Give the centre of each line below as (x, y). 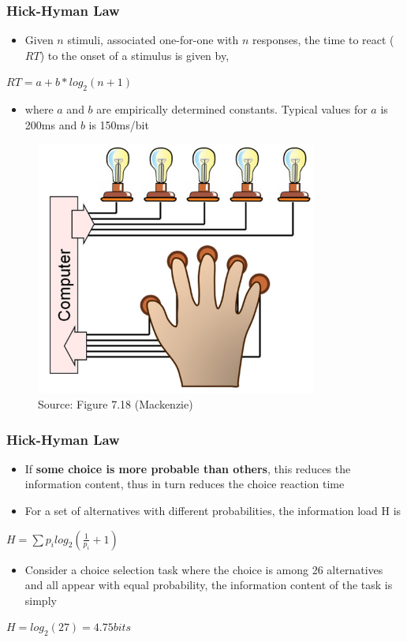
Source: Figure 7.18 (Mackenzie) (116, 403)
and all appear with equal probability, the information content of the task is (209, 585)
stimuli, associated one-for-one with (153, 40)
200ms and (51, 124)
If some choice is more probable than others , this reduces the (188, 468)
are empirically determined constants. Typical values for (232, 109)
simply (41, 600)
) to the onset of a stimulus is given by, (134, 55)
